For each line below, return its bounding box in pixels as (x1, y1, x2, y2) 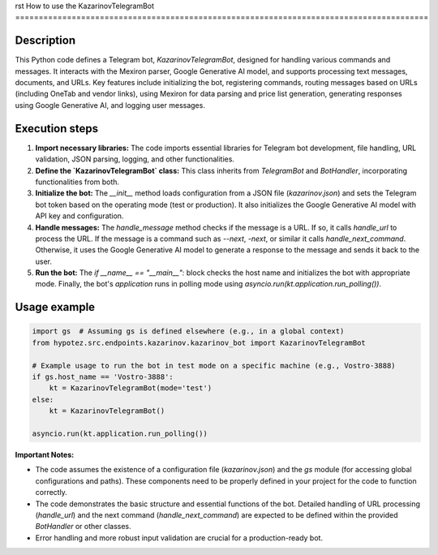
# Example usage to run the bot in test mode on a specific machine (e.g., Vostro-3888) (32, 361, 397, 370)
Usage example (15, 300, 96, 314)
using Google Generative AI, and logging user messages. (15, 100, 206, 110)
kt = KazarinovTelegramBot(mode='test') (49, 384, 213, 393)
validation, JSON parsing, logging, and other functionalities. (35, 154, 235, 164)
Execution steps (15, 122, 99, 136)
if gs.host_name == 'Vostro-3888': (32, 372, 174, 381)
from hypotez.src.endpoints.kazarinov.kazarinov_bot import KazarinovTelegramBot (32, 338, 367, 347)
